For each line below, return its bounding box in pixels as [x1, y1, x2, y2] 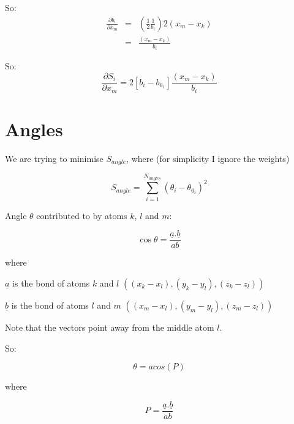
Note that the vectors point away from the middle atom [5, 320, 214, 333]
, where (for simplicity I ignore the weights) [126, 152, 290, 164]
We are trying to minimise [5, 152, 104, 164]
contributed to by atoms [36, 209, 127, 222]
